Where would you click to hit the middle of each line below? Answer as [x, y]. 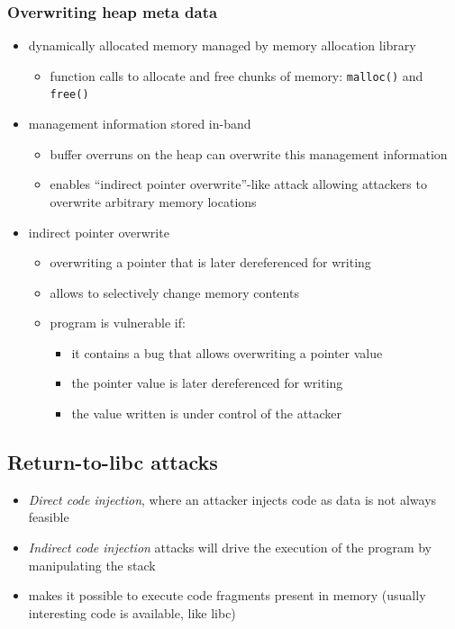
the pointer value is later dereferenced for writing [207, 383]
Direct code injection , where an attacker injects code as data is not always [232, 499]
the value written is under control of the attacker [207, 413]
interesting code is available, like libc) [132, 612]
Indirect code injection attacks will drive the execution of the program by [230, 548]
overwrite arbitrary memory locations [153, 201]
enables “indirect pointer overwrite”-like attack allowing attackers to [238, 184]
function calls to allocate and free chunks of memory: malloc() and [237, 75]
